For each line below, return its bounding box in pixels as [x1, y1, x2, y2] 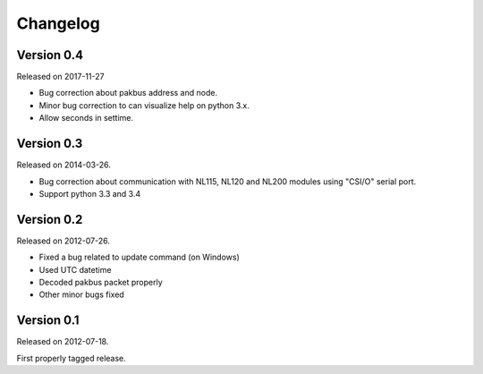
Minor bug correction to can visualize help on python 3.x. [38, 99, 250, 111]
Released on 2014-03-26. [16, 159, 111, 170]
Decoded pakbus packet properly [38, 277, 163, 287]
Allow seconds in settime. [38, 113, 134, 123]
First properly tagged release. [16, 353, 127, 363]
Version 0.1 [16, 313, 80, 328]
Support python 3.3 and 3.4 [38, 188, 141, 199]
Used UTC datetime [38, 264, 112, 275]
